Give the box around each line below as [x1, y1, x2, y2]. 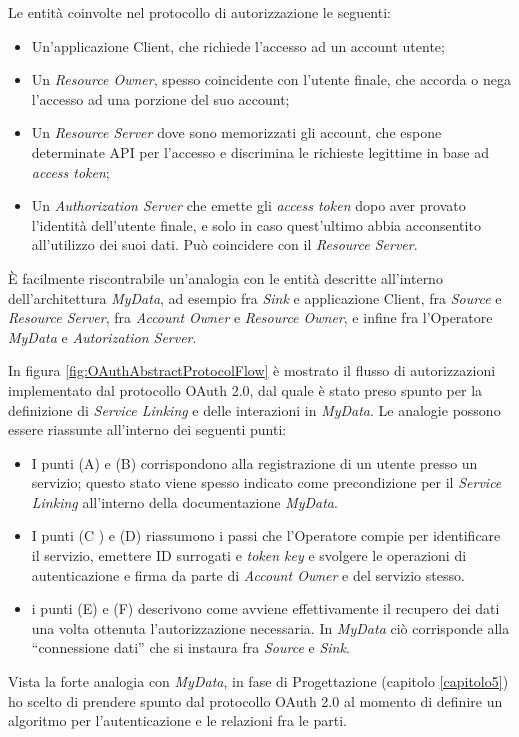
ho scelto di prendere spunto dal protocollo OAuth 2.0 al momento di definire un [8, 690, 503, 711]
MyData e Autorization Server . [8, 326, 197, 347]
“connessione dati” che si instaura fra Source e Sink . [31, 637, 350, 658]
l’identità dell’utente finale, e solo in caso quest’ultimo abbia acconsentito [31, 214, 481, 235]
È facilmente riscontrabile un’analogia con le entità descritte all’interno [8, 267, 443, 288]
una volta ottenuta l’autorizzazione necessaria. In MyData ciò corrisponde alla [31, 617, 510, 638]
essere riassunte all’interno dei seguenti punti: [8, 419, 287, 440]
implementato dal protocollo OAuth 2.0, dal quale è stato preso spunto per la [8, 379, 483, 400]
